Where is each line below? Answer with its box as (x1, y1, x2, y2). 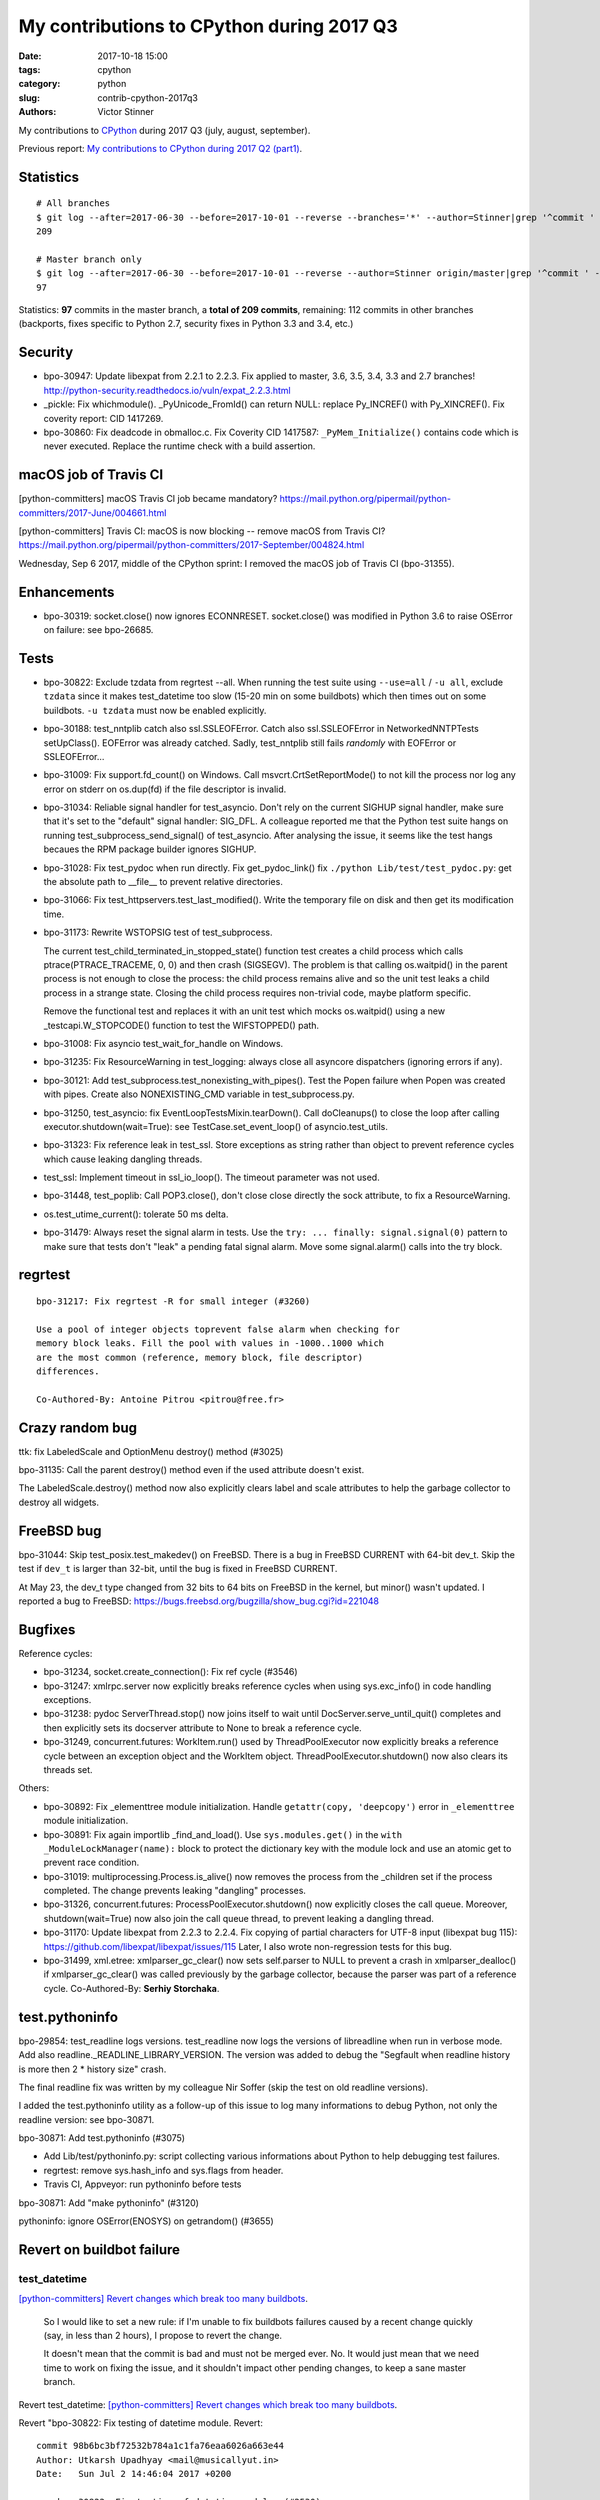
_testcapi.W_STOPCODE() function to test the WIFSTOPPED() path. (43, 1019, 320, 1031)
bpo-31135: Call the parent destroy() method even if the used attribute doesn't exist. (18, 1464, 365, 1476)
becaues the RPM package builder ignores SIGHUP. (43, 843, 257, 855)
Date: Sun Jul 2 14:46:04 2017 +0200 (36, 2468, 232, 2480)
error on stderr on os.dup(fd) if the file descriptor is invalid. (43, 783, 287, 795)
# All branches (36, 198, 111, 209)
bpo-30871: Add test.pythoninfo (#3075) (18, 2132, 185, 2144)
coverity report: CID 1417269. (43, 412, 164, 424)
